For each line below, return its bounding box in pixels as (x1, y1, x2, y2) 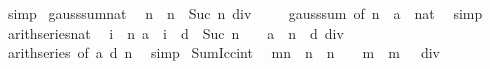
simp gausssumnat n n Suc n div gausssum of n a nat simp (7, 3, 483, 23)
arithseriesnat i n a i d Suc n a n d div (7, 22, 344, 43)
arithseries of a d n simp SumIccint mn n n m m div (7, 42, 440, 63)
